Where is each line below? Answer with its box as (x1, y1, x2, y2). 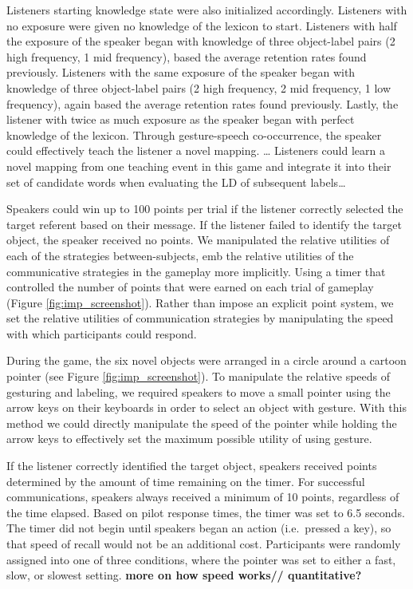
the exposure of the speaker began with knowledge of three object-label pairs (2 (6, 33, 395, 49)
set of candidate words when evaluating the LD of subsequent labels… (6, 173, 346, 190)
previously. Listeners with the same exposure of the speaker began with (6, 64, 356, 81)
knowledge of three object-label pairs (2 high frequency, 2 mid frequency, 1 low (6, 79, 391, 96)
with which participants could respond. (6, 325, 197, 342)
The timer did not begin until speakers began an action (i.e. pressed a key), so (6, 520, 391, 536)
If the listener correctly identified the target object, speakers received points (6, 457, 377, 474)
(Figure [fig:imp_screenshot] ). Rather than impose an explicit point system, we (6, 294, 394, 310)
